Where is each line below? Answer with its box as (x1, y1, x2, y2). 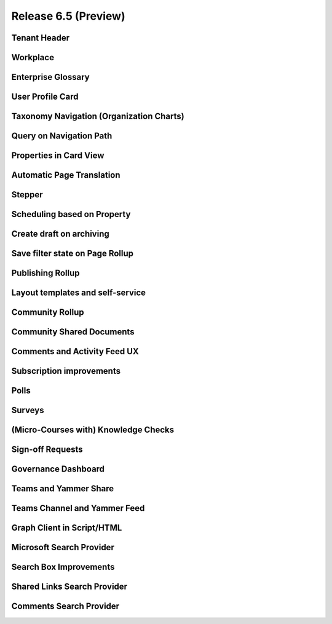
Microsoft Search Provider (11, 542, 115, 553)
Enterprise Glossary (11, 72, 90, 82)
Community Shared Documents (11, 326, 135, 338)
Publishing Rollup (11, 268, 80, 278)
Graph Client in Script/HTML (11, 523, 122, 533)
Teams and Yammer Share (11, 483, 114, 494)
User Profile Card (11, 92, 79, 102)
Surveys (11, 405, 44, 416)
